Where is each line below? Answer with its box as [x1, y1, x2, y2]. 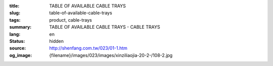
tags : [9, 17, 21, 23]
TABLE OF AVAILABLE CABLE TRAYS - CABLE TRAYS [49, 24, 160, 30]
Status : [9, 38, 25, 44]
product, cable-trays [49, 17, 92, 23]
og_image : [9, 52, 32, 58]
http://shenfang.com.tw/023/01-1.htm [49, 45, 127, 51]
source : [9, 45, 26, 51]
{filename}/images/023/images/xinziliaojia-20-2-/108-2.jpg [49, 52, 173, 58]
